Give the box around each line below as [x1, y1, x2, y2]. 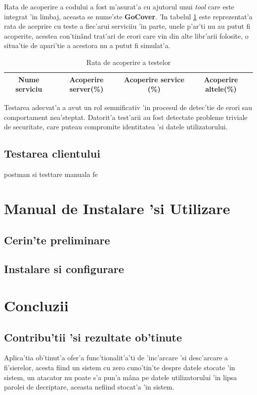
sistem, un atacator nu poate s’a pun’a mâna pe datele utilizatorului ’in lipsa [4, 372, 237, 382]
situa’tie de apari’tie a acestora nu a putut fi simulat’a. [4, 40, 171, 51]
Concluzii [4, 295, 69, 315]
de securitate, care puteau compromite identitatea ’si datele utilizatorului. [4, 121, 228, 132]
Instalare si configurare [4, 261, 124, 277]
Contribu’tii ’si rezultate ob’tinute [4, 329, 182, 344]
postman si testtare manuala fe [4, 169, 98, 179]
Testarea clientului [4, 146, 100, 161]
